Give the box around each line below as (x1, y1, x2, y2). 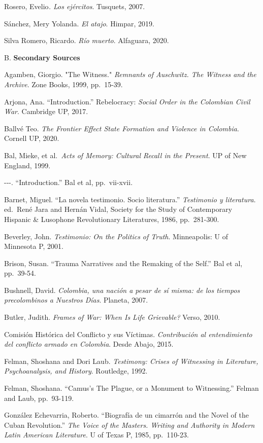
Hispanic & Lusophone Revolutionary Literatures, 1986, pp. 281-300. (4, 213, 219, 224)
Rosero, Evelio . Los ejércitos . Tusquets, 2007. (4, 1, 145, 11)
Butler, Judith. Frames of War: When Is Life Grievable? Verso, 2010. (4, 312, 220, 322)
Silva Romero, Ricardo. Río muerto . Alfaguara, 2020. (4, 35, 169, 46)
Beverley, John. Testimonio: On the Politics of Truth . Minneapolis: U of (4, 231, 228, 241)
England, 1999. (4, 160, 51, 170)
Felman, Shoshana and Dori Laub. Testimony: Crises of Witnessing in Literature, (4, 355, 258, 366)
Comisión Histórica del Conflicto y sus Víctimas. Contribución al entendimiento (4, 328, 252, 339)
